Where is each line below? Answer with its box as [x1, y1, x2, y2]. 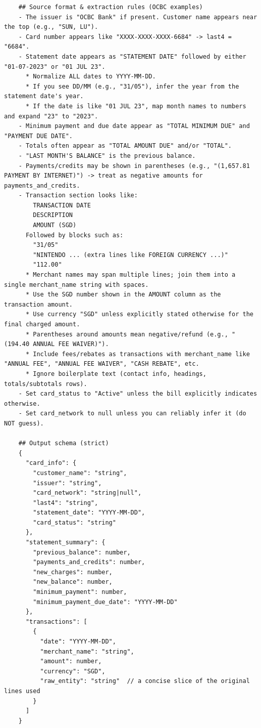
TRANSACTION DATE [33, 201, 91, 209]
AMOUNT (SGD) [33, 222, 77, 229]
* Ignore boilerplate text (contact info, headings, [25, 370, 206, 377]
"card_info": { [25, 459, 77, 467]
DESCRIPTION [33, 211, 73, 219]
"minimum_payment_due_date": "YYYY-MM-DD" [33, 598, 178, 606]
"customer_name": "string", [33, 469, 127, 477]
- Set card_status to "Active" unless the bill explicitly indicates [18, 390, 257, 398]
